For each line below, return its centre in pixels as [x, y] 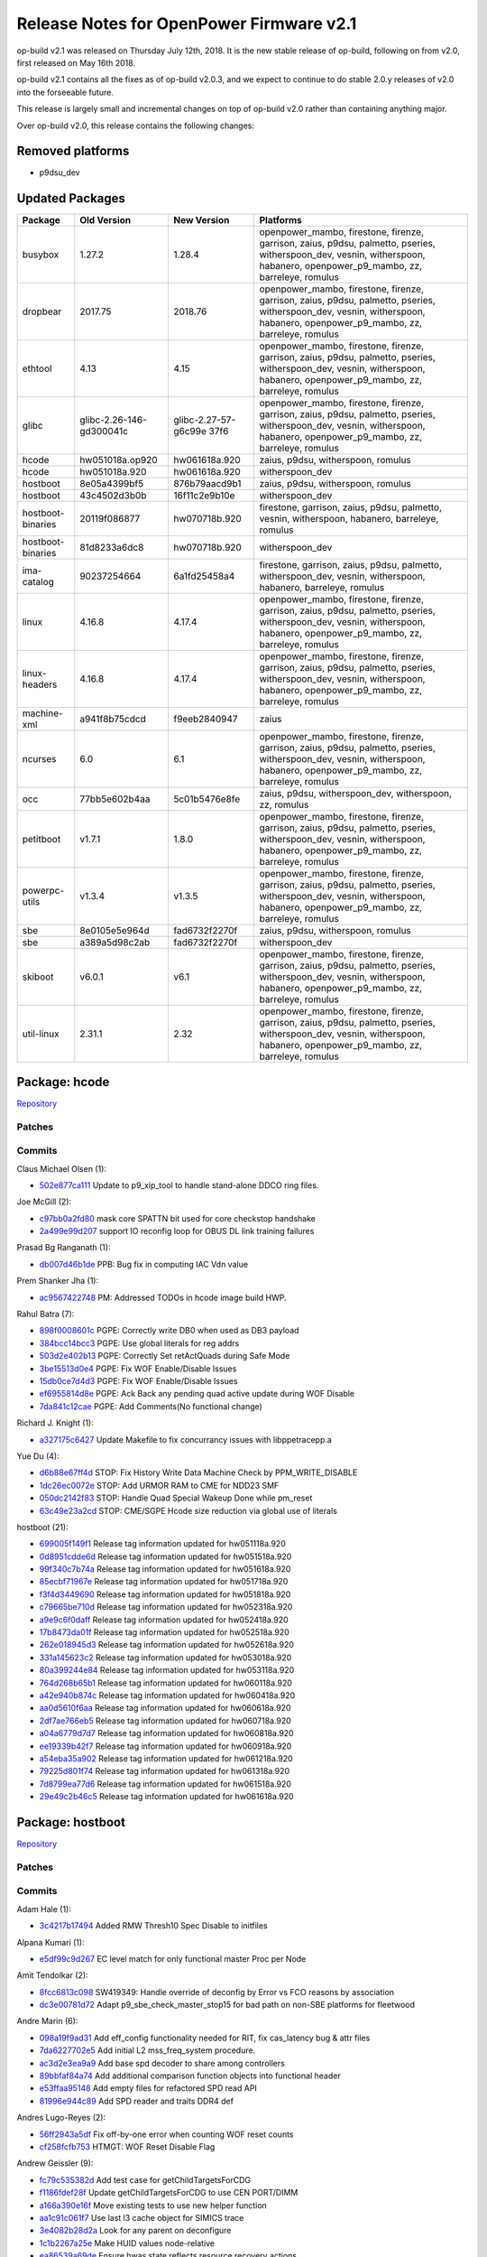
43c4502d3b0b [113, 496]
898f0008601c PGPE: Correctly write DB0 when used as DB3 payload [169, 1331]
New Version [201, 220]
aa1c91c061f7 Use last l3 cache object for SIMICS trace [142, 2217]
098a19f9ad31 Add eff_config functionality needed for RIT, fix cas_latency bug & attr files [205, 2038]
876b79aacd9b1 [207, 484]
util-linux [41, 1034]
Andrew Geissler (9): [55, 2163]
